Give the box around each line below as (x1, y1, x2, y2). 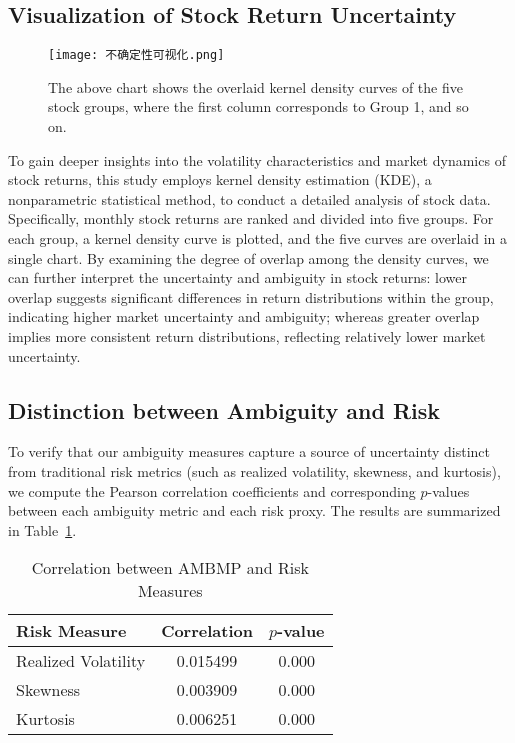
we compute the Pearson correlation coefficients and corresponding (8, 480, 416, 501)
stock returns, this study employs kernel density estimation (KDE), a (8, 169, 432, 190)
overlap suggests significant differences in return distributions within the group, (8, 286, 494, 307)
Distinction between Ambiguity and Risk (8, 394, 441, 425)
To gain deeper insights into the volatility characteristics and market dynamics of (8, 149, 506, 170)
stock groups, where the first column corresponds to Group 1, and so (48, 96, 469, 117)
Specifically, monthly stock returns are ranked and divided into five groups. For (8, 208, 494, 229)
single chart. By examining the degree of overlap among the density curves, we (8, 247, 489, 268)
